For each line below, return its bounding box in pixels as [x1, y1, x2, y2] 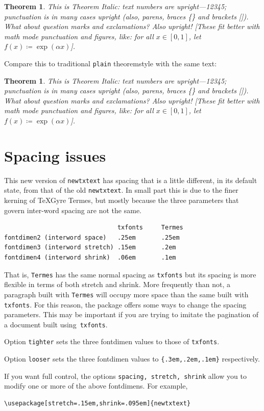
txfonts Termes [117, 224, 183, 232]
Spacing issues [4, 145, 106, 166]
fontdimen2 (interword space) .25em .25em [4, 234, 180, 241]
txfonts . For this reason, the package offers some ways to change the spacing [4, 299, 247, 310]
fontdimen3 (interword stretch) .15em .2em [4, 244, 176, 251]
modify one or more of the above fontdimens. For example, [4, 380, 188, 391]
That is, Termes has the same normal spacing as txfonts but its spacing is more [4, 269, 256, 279]
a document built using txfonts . [4, 319, 108, 329]
